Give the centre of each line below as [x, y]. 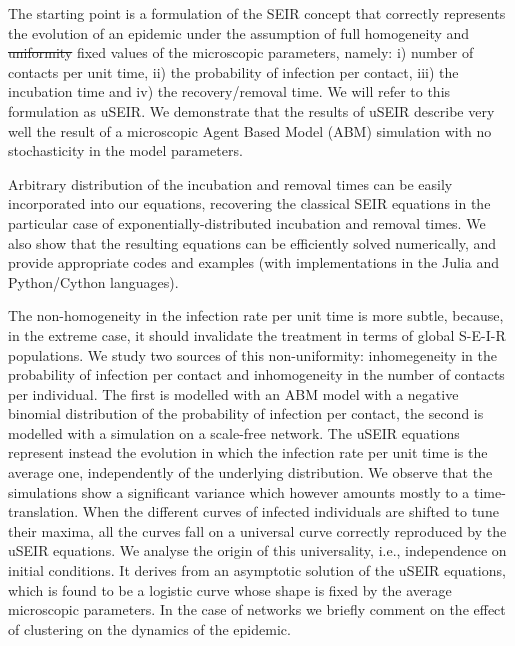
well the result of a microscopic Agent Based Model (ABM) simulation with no [250, 130]
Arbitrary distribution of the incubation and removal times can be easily [230, 183]
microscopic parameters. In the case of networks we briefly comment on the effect [257, 609]
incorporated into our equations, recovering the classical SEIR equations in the [249, 203]
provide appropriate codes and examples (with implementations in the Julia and [253, 262]
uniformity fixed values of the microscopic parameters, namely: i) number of [241, 52]
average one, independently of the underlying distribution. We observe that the [250, 472]
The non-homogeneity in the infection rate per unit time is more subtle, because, [256, 315]
